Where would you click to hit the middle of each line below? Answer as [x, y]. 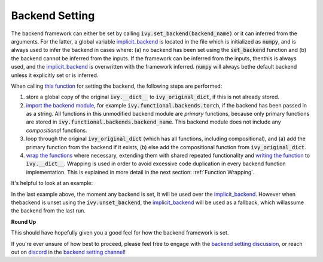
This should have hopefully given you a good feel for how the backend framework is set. [120, 233]
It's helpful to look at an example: [52, 183]
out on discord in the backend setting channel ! [68, 252]
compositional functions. [57, 130]
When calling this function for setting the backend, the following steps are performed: [117, 86]
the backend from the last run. [48, 211]
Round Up [24, 221]
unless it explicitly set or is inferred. [55, 75]
